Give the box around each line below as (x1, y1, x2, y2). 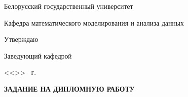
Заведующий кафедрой (4, 50, 72, 61)
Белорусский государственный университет (4, 1, 133, 11)
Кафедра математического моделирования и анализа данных (4, 17, 184, 28)
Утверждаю (4, 34, 38, 44)
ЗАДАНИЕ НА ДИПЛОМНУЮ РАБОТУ (4, 83, 135, 94)
